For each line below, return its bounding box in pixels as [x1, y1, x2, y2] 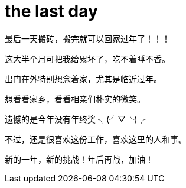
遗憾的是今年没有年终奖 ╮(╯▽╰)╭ [5, 114, 146, 124]
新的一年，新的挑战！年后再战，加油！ [5, 154, 154, 164]
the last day [5, 1, 98, 21]
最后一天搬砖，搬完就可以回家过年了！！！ [5, 33, 170, 44]
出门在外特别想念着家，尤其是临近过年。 [5, 73, 162, 84]
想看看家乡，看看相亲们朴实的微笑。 [5, 93, 145, 104]
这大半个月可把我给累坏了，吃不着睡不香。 [5, 53, 170, 64]
